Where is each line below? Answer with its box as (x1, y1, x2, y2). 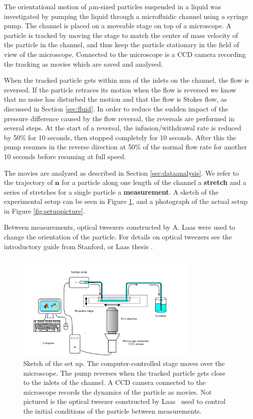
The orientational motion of (4, 1, 87, 11)
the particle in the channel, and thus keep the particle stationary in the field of (4, 39, 239, 50)
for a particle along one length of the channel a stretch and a (61, 177, 247, 187)
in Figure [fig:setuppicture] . (4, 205, 85, 216)
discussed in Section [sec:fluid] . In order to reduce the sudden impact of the (4, 103, 228, 113)
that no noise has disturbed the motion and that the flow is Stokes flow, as (4, 94, 227, 104)
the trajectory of (4, 177, 53, 187)
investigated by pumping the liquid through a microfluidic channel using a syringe (4, 11, 249, 21)
